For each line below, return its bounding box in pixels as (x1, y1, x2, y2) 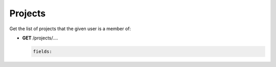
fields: (33, 49, 52, 54)
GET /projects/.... (22, 35, 58, 41)
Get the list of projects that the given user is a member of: (9, 26, 131, 32)
